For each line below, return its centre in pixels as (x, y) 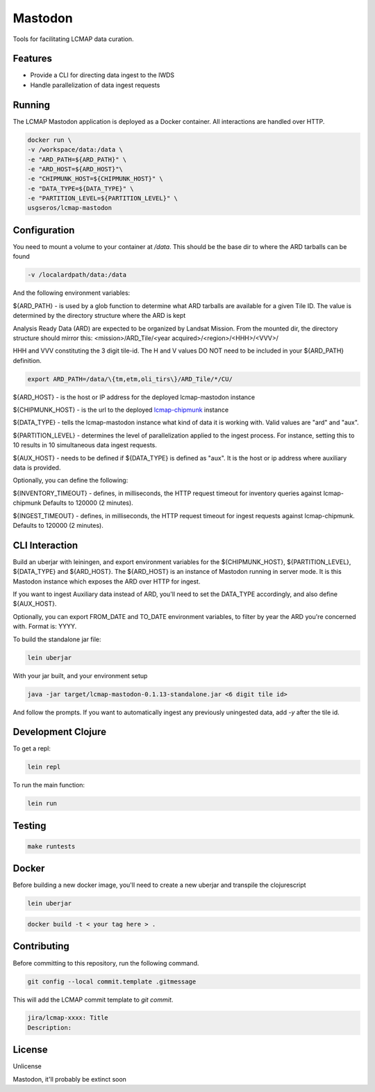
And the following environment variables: (72, 293)
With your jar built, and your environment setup (80, 675)
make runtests (51, 846)
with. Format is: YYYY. (45, 627)
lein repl (44, 767)
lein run (42, 804)
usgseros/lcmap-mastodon (70, 208)
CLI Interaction (45, 545)
